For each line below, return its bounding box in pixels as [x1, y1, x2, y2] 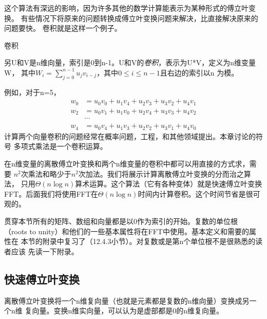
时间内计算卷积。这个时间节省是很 [138, 188, 253, 199]
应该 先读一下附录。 [11, 246, 79, 256]
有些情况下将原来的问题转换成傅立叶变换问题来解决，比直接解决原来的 [21, 12, 258, 23]
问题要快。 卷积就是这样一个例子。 [4, 23, 122, 33]
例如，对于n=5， [4, 86, 61, 97]
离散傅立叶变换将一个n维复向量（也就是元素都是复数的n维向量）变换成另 [4, 295, 250, 306]
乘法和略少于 [28, 168, 71, 179]
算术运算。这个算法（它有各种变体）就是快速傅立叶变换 [75, 178, 262, 189]
